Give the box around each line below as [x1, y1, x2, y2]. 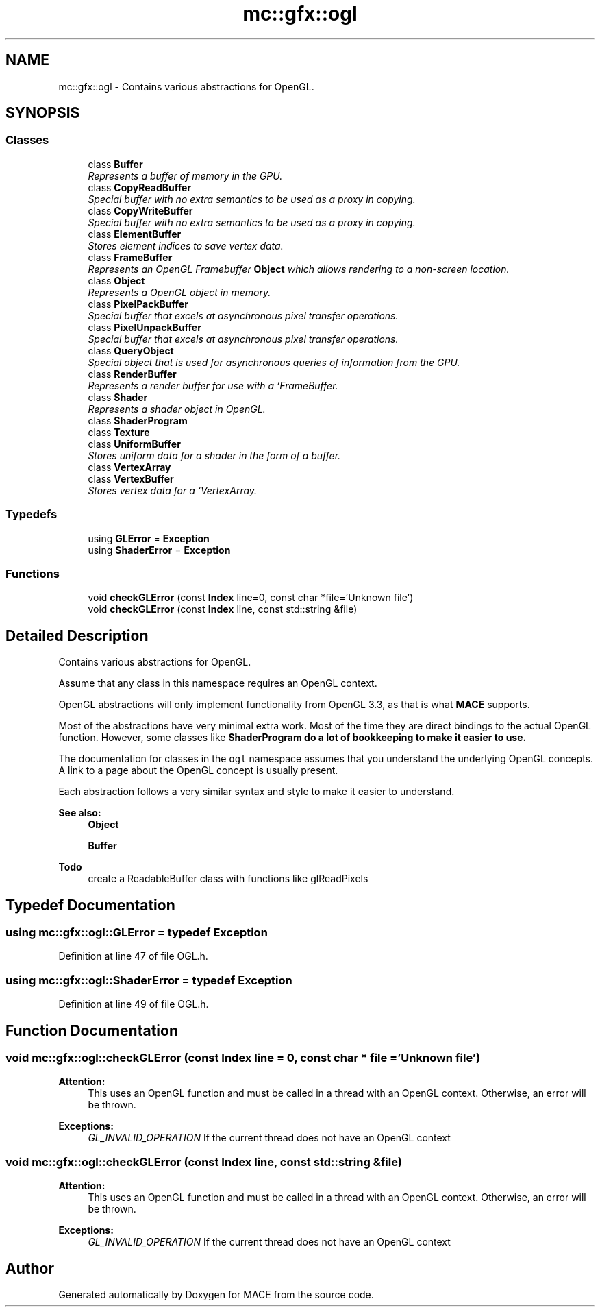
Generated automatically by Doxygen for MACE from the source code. [58, 1288, 374, 1300]
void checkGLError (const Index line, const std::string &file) [88, 603, 358, 616]
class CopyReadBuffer [88, 181, 192, 193]
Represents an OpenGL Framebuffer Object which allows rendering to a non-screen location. [88, 263, 510, 275]
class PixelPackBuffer [88, 297, 188, 310]
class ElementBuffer [88, 228, 182, 240]
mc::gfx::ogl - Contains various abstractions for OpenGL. [58, 80, 314, 93]
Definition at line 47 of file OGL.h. [58, 950, 208, 962]
